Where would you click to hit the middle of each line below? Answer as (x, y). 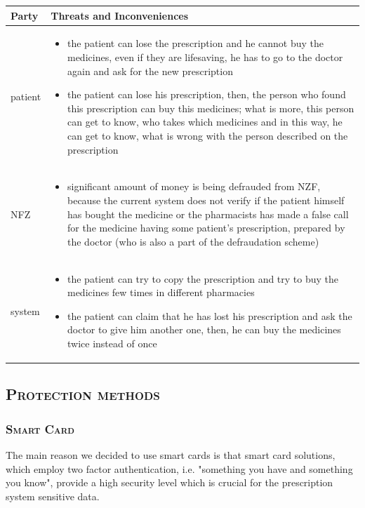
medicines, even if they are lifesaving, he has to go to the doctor (205, 56)
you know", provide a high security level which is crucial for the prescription (170, 482)
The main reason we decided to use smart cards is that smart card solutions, (171, 455)
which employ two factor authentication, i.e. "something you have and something (179, 468)
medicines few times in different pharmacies (161, 292)
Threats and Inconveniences (120, 15)
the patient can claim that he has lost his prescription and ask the (210, 315)
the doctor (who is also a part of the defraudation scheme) (193, 241)
